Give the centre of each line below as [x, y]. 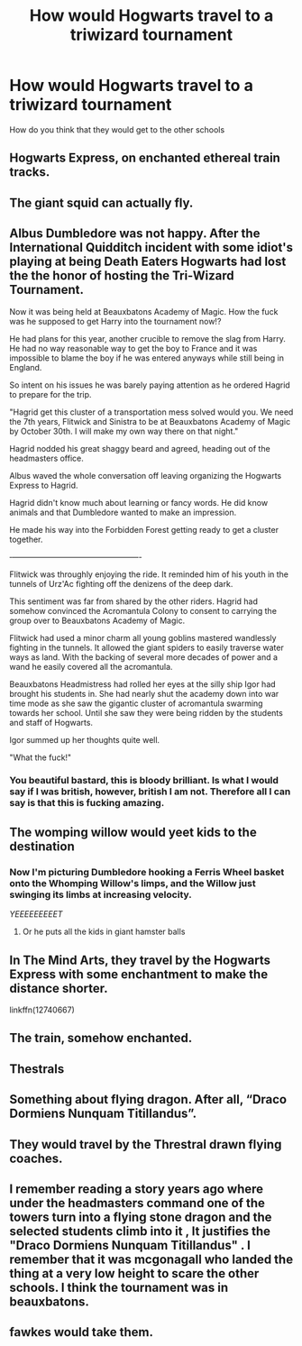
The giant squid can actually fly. [101, 202]
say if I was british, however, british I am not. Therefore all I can [150, 792]
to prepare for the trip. [50, 394]
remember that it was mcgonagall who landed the [151, 1259]
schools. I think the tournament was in [119, 1287]
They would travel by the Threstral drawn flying [146, 1145]
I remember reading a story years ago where [137, 1189]
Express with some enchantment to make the [139, 974]
